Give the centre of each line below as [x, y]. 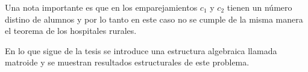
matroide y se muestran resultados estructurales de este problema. [127, 62]
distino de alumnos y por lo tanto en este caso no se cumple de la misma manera [154, 19]
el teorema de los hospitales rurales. [71, 31]
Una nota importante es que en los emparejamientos [101, 7]
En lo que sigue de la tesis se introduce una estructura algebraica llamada [141, 50]
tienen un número [259, 7]
